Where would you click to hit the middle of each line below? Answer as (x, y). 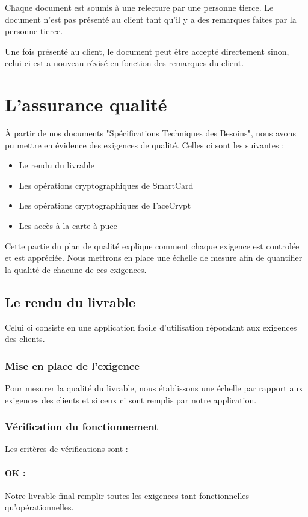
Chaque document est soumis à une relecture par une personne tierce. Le (139, 7)
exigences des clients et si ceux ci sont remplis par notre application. (131, 399)
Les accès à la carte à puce (68, 226)
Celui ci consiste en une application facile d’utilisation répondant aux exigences (151, 327)
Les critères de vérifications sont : (66, 449)
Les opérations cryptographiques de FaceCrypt (105, 205)
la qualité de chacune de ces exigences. (76, 269)
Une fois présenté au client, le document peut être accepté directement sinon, (147, 51)
